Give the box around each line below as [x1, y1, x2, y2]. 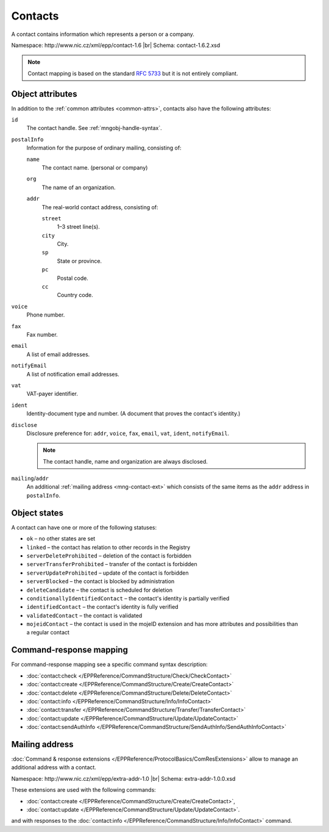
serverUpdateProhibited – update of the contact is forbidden [26, 569, 189, 576]
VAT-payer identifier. [26, 390, 79, 398]
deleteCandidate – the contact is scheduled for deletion [26, 586, 173, 594]
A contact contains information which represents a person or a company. [11, 30, 195, 38]
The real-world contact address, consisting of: [41, 203, 158, 210]
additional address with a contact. [11, 764, 97, 771]
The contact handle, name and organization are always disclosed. [43, 457, 208, 465]
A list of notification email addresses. [26, 370, 120, 378]
